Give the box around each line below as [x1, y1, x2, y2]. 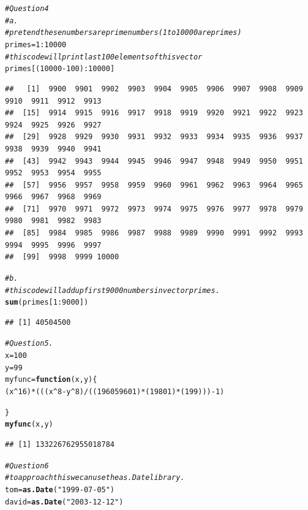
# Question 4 [5, 4, 49, 13]
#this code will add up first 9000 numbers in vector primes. [5, 286, 220, 295]
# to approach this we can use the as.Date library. [5, 473, 185, 482]
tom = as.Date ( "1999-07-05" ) [5, 485, 115, 494]
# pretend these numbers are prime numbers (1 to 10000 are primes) [5, 28, 242, 37]
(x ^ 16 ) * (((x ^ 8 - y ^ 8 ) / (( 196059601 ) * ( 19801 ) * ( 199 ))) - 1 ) [5, 387, 225, 397]
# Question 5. [5, 339, 53, 348]
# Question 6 [5, 461, 49, 470]
